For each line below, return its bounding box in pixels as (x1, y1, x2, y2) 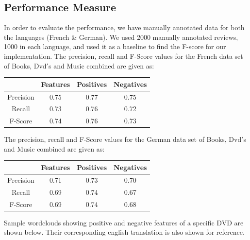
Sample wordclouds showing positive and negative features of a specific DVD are (4, 217, 244, 227)
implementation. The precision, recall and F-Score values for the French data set (4, 51, 243, 61)
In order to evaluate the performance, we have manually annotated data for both (4, 22, 245, 33)
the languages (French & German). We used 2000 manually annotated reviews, (4, 32, 238, 42)
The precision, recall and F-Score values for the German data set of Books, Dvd (4, 134, 242, 144)
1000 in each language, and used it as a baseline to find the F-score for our (4, 41, 226, 51)
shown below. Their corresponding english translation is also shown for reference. (4, 227, 245, 237)
